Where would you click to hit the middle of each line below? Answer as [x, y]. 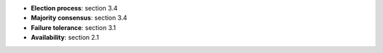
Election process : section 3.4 [74, 8]
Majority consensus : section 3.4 [79, 18]
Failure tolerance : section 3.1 [73, 27]
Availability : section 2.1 [65, 38]
